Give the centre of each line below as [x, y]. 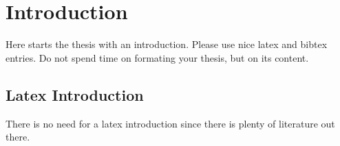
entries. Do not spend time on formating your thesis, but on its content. [157, 57]
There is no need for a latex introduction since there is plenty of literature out [170, 123]
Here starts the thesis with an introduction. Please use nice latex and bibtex [167, 44]
